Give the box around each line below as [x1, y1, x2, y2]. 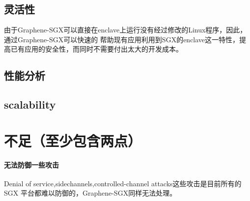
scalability [4, 97, 56, 112]
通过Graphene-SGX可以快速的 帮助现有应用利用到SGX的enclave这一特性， [4, 34, 240, 44]
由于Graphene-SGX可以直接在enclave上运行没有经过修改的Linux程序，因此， [4, 25, 247, 35]
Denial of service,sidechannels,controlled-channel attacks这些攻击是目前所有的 [4, 178, 242, 188]
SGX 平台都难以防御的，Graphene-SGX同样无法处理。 [4, 188, 177, 198]
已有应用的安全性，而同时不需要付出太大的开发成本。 [10, 44, 183, 54]
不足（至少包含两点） [4, 130, 142, 150]
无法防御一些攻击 [4, 159, 59, 170]
